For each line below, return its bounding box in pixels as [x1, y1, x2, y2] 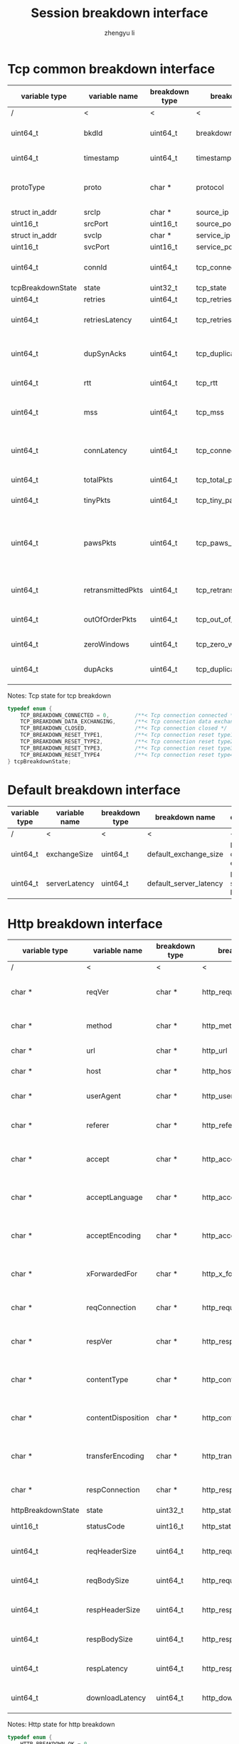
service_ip [196, 230, 231, 240]
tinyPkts [83, 495, 111, 505]
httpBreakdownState [11, 1506, 80, 1516]
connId [83, 262, 107, 272]
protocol [196, 182, 224, 192]
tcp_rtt [196, 378, 218, 388]
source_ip [196, 207, 229, 217]
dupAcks [83, 664, 114, 674]
